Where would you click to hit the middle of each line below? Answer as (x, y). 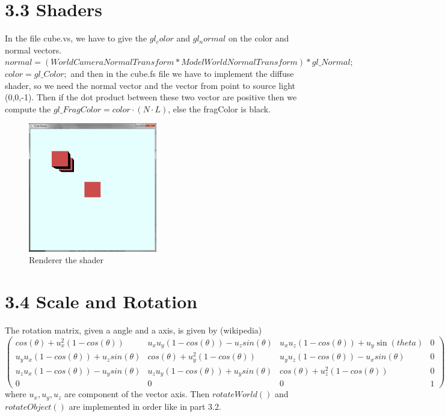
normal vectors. (33, 50)
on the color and (259, 38)
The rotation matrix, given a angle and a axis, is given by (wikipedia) (133, 330)
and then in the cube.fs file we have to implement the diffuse (182, 73)
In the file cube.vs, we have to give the (76, 38)
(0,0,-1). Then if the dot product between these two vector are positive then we (151, 97)
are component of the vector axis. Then (137, 394)
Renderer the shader (66, 260)
